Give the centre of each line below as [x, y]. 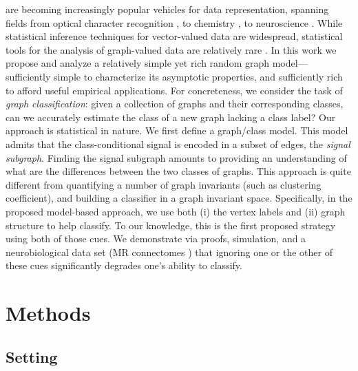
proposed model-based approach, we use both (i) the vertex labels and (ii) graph [176, 211]
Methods [48, 313]
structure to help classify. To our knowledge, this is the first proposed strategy [171, 225]
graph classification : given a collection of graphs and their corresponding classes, [175, 104]
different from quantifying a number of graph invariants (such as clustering [164, 184]
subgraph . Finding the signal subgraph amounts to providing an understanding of [176, 157]
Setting [32, 356]
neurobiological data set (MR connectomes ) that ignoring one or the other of [169, 252]
